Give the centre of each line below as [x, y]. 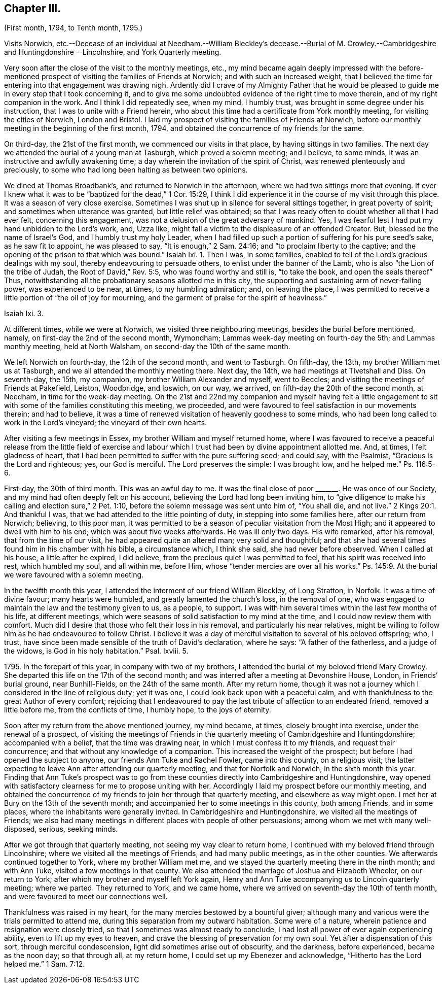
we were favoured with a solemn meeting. [74, 575]
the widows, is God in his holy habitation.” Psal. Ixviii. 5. [96, 651]
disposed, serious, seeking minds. [61, 829]
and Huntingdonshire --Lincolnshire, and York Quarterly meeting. [113, 52]
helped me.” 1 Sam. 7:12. [45, 964]
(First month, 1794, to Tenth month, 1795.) [73, 28]
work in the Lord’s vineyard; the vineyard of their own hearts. [106, 423]
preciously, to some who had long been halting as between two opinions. [126, 170]
